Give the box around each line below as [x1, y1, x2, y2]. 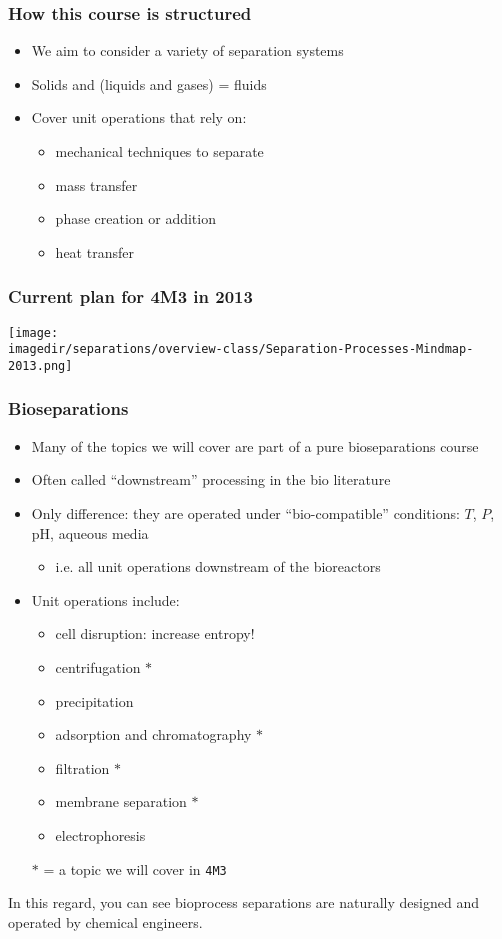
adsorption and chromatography [55, 724, 252, 745]
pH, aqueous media [31, 522, 149, 543]
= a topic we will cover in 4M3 [43, 858, 227, 879]
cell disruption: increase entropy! [55, 623, 255, 644]
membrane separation [55, 791, 187, 812]
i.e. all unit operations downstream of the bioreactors [55, 556, 381, 577]
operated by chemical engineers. [8, 911, 203, 932]
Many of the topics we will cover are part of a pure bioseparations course [31, 435, 479, 456]
